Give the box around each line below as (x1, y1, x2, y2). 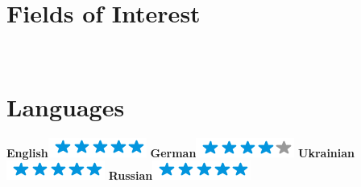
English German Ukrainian (6, 144, 355, 161)
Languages (6, 90, 125, 123)
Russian (108, 167, 153, 184)
